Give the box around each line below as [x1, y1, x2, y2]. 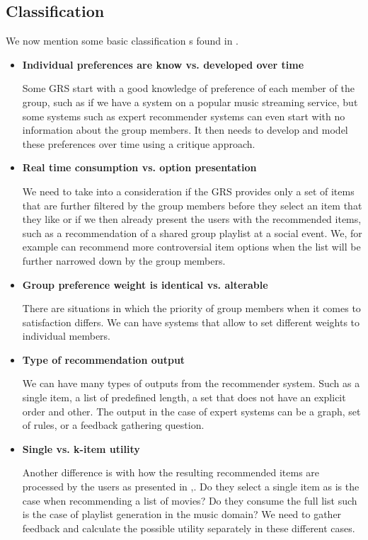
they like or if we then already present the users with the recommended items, [22, 212, 362, 226]
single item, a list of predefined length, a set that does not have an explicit [22, 390, 346, 405]
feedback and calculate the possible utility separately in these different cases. [22, 520, 355, 535]
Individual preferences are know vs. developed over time [22, 57, 304, 71]
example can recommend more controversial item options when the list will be [22, 239, 361, 254]
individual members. [22, 328, 110, 343]
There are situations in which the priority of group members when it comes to [22, 301, 361, 316]
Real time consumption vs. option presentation [22, 160, 257, 175]
